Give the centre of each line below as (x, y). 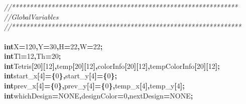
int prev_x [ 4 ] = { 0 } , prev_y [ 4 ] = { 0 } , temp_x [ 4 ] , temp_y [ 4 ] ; (94, 85)
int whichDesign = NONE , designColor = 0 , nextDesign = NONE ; (99, 95)
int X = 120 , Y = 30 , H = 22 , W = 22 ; (53, 46)
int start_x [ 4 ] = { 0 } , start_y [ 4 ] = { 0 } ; (60, 76)
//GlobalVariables (31, 16)
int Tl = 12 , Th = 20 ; (33, 56)
